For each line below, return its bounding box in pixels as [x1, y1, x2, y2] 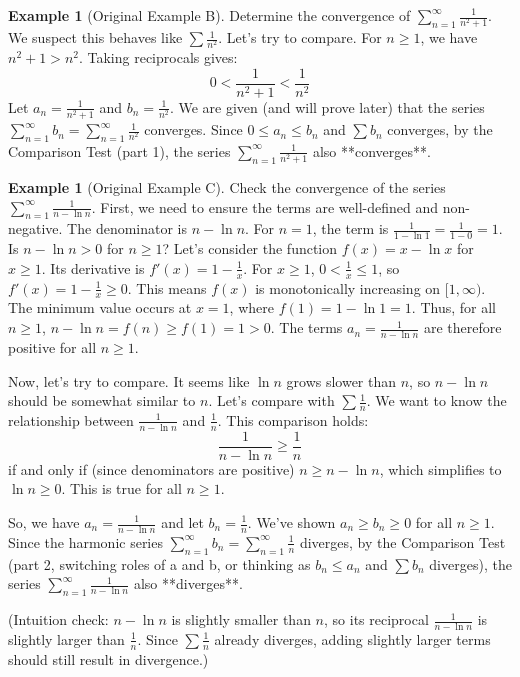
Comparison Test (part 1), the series [8, 140, 231, 161]
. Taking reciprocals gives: [78, 47, 238, 68]
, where [229, 297, 274, 318]
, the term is [312, 218, 389, 239]
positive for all [8, 336, 97, 357]
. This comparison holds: [217, 409, 369, 430]
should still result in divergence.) [8, 648, 209, 669]
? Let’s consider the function [162, 238, 338, 259]
